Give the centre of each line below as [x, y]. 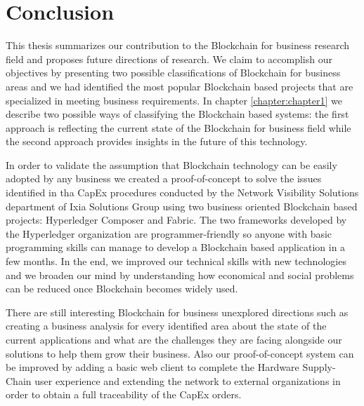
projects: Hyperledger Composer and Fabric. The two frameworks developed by [176, 220]
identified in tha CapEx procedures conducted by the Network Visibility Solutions [182, 192]
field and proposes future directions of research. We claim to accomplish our [169, 59]
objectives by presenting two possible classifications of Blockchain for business [173, 73]
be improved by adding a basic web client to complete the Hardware [152, 367]
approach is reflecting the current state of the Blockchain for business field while [178, 127]
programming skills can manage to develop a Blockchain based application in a [176, 247]
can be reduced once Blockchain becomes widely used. [122, 289]
